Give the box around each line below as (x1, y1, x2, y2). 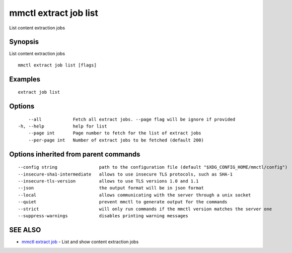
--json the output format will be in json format (18, 185, 204, 191)
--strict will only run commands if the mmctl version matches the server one (18, 206, 272, 212)
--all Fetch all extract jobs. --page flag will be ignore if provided (28, 117, 235, 122)
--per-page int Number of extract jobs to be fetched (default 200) (28, 137, 204, 143)
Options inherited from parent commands (9, 150, 141, 158)
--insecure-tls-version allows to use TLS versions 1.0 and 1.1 (18, 179, 199, 184)
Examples (9, 75, 41, 83)
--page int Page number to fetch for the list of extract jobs (28, 130, 202, 136)
